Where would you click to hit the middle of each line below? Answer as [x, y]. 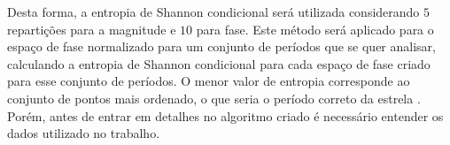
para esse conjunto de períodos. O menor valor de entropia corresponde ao [209, 81]
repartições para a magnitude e [92, 29]
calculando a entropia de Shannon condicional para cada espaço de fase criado [219, 63]
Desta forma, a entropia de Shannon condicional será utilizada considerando [213, 11]
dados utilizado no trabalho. [84, 133]
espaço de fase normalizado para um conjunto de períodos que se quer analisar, [221, 46]
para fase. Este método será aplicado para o [315, 29]
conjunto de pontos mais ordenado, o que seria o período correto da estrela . [214, 98]
